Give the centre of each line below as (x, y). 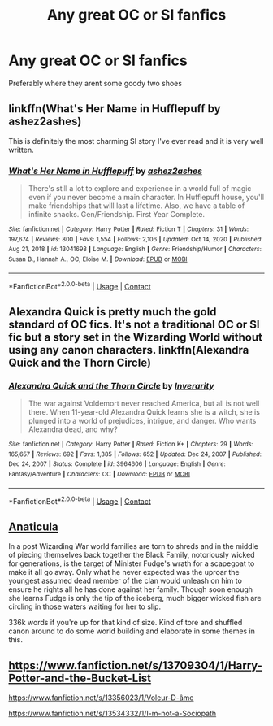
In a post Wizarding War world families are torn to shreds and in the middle (133, 546)
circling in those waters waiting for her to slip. (84, 606)
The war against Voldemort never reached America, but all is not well (144, 403)
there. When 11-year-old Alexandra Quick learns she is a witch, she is (144, 412)
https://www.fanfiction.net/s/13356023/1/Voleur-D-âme (101, 698)
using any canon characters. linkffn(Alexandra (129, 350)
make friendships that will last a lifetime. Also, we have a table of (136, 206)
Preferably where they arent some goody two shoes (95, 83)
